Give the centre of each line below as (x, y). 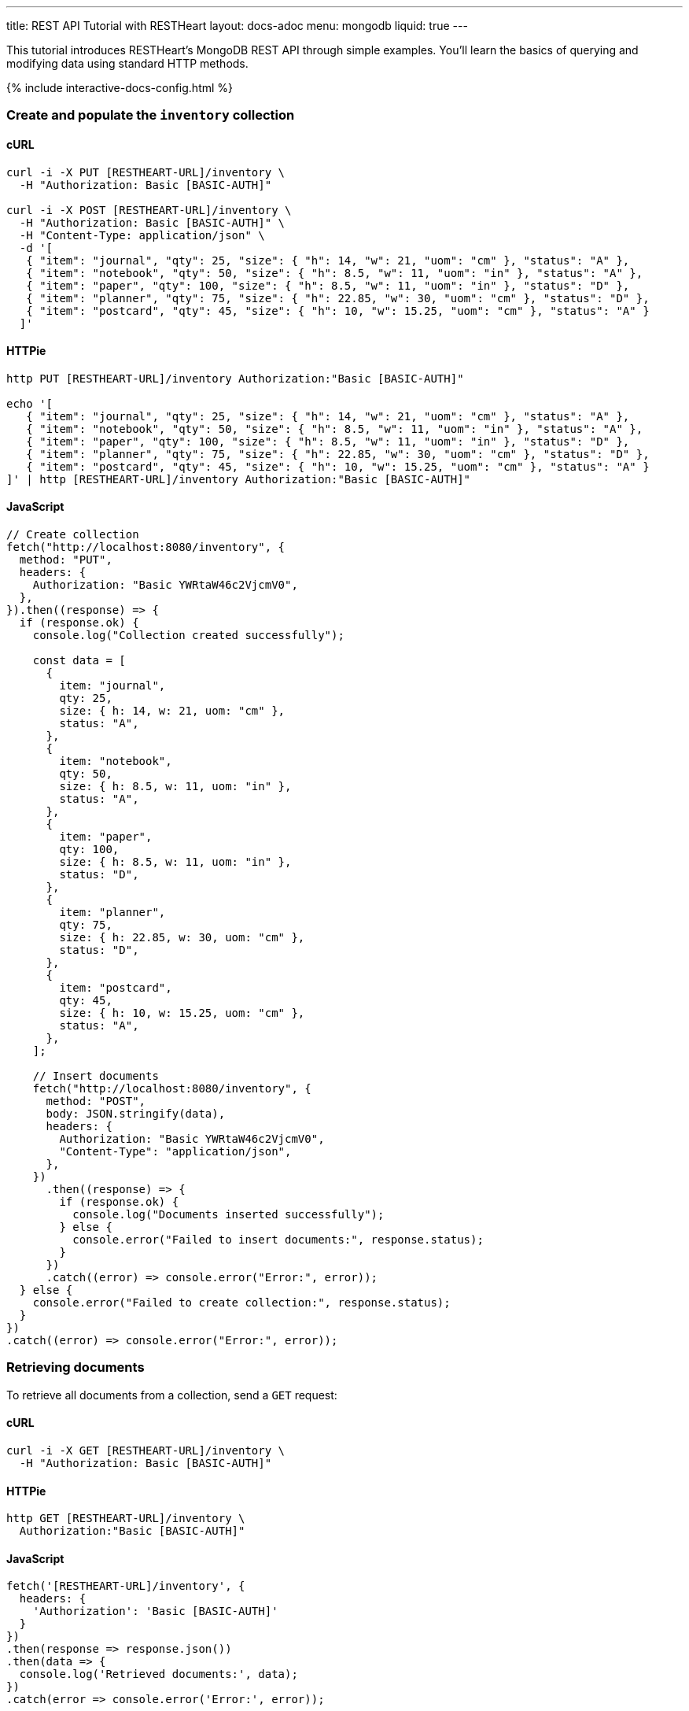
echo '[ (30, 403)
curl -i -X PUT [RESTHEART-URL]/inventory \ (146, 172)
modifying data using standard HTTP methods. (127, 63)
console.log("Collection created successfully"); (188, 636)
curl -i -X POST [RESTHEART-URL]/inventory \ (149, 210)
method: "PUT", (66, 560)
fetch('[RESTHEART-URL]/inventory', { (126, 1586)
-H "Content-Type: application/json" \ (142, 235)
